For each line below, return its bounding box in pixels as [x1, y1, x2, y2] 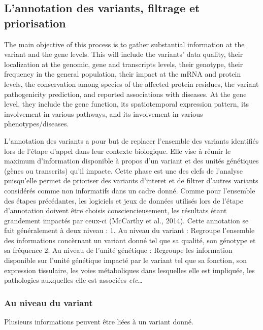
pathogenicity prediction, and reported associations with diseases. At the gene [4, 88, 247, 99]
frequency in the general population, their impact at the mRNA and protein [4, 69, 241, 79]
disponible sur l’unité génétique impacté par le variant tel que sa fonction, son [4, 255, 247, 266]
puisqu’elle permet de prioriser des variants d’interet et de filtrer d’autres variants [4, 175, 258, 186]
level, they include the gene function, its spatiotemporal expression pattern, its [4, 98, 249, 109]
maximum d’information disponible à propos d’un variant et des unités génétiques [4, 155, 259, 166]
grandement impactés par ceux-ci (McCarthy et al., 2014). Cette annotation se [4, 215, 249, 225]
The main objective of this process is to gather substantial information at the [4, 39, 245, 49]
